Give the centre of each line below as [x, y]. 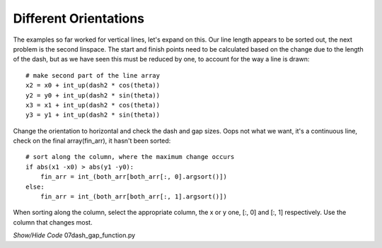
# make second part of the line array [93, 75]
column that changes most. [53, 222]
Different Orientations [79, 18]
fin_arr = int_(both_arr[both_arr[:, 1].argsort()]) [134, 197]
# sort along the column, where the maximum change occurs [130, 157]
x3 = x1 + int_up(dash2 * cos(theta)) [93, 105]
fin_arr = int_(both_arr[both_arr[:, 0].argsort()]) [134, 177]
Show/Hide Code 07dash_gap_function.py [74, 235]
